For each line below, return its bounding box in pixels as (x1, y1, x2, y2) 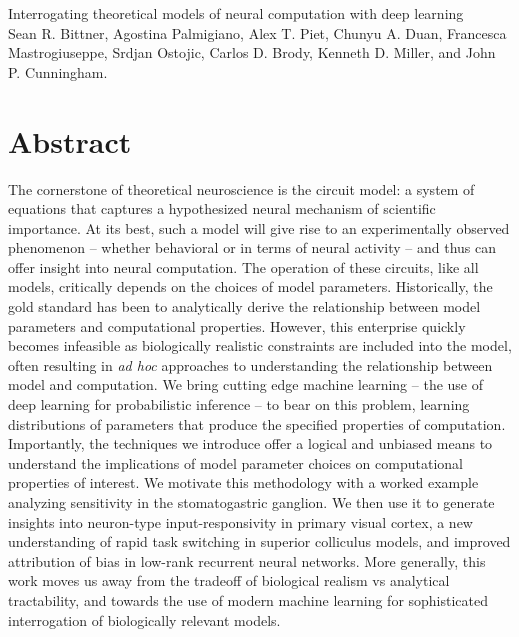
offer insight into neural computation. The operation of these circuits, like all (8, 256, 479, 277)
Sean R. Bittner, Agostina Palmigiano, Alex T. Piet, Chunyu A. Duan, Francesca (8, 22, 507, 43)
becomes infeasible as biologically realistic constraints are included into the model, (8, 335, 512, 356)
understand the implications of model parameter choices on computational (8, 452, 463, 473)
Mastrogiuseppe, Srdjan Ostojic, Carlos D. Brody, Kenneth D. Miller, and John (8, 42, 496, 63)
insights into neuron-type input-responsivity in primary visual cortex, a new (8, 511, 473, 532)
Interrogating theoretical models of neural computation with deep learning (8, 3, 464, 23)
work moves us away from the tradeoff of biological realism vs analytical (8, 570, 450, 591)
